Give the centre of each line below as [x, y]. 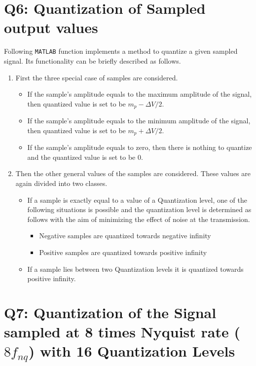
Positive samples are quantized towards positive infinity [123, 252]
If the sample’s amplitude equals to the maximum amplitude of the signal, [140, 94]
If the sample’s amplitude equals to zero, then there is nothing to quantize [140, 147]
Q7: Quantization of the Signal [110, 312]
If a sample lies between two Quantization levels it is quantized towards [135, 269]
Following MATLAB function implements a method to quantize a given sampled [121, 51]
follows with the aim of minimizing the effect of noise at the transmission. [139, 219]
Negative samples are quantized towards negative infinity [125, 236]
